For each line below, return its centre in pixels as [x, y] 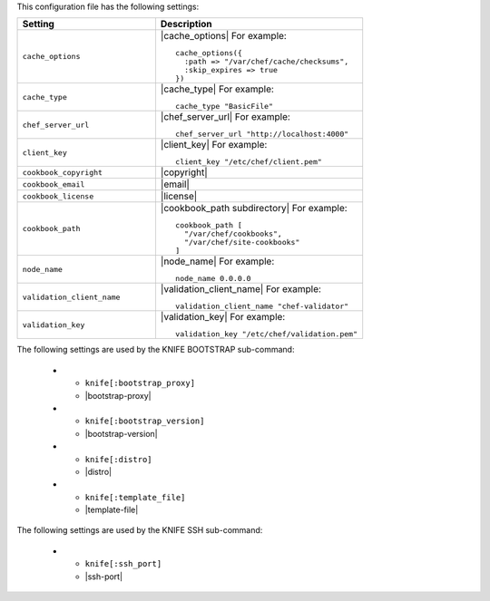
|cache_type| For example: [217, 89]
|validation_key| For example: [223, 317]
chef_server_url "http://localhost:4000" [262, 135]
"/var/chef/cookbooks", [233, 234]
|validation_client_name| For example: [241, 289]
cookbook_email [54, 184]
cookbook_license [58, 196]
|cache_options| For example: [224, 36]
